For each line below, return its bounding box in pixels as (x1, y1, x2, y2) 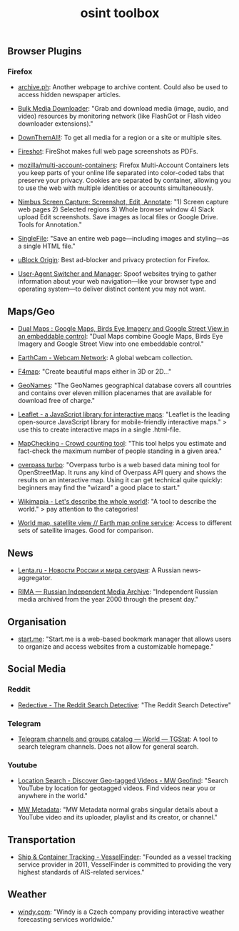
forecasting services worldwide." (17, 915, 116, 923)
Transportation (7, 834, 76, 846)
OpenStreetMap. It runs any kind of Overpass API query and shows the (17, 468, 227, 477)
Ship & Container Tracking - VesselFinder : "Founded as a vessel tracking (17, 852, 232, 862)
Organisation (7, 616, 66, 628)
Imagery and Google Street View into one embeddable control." (17, 339, 205, 348)
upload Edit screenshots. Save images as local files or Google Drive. (17, 213, 219, 221)
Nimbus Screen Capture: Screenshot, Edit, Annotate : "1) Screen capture (17, 198, 229, 206)
